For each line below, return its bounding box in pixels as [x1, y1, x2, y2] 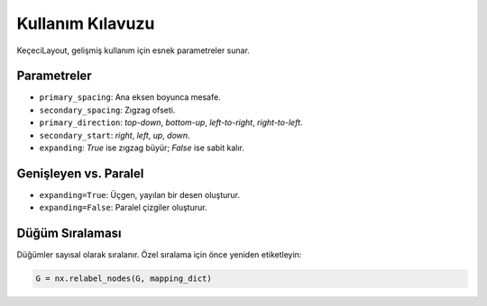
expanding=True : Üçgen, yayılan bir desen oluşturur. [39, 189, 241, 200]
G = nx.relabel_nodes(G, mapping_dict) [35, 274, 212, 283]
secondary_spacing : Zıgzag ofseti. [39, 104, 176, 115]
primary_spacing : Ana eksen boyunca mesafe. [39, 92, 221, 103]
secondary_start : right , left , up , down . [39, 130, 190, 140]
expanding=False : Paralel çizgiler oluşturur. [39, 202, 207, 213]
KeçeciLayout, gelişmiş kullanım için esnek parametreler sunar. [16, 45, 250, 56]
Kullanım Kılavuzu [16, 13, 155, 33]
